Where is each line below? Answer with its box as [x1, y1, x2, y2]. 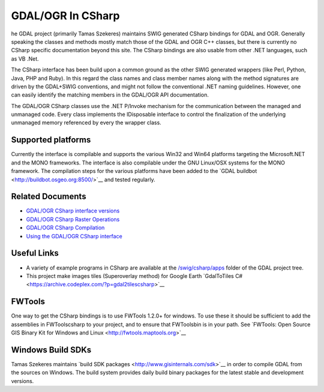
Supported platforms [11, 135, 91, 145]
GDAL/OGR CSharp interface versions [26, 207, 120, 214]
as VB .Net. [11, 55, 39, 62]
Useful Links [11, 248, 59, 258]
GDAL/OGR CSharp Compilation [26, 224, 105, 231]
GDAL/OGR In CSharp [11, 9, 120, 22]
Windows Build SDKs [11, 345, 92, 355]
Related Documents [11, 191, 86, 202]
